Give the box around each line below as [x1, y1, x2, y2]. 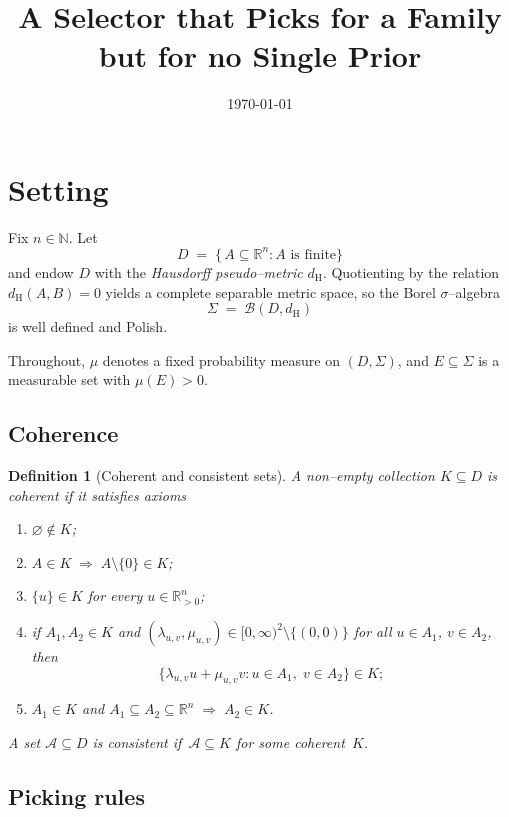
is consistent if [92, 732, 182, 753]
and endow [8, 261, 74, 282]
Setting [8, 168, 109, 209]
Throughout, [8, 349, 86, 370]
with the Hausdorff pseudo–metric [94, 261, 303, 282]
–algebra [448, 281, 500, 302]
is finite [290, 247, 337, 262]
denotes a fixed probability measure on [102, 349, 340, 370]
